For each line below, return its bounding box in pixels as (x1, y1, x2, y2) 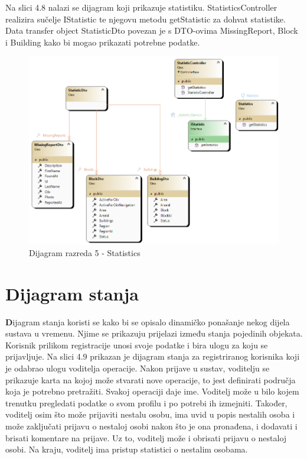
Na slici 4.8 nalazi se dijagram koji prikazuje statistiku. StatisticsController (5, 1, 277, 13)
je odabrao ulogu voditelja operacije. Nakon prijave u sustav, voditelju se (5, 361, 270, 374)
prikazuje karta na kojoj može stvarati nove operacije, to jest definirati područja (5, 373, 296, 386)
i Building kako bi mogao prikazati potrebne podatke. (5, 35, 200, 48)
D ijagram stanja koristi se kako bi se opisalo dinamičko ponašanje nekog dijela (5, 315, 290, 328)
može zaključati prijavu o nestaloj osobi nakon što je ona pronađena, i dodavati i (5, 419, 298, 432)
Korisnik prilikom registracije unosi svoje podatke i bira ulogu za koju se (5, 338, 268, 351)
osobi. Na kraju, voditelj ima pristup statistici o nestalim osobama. (5, 443, 248, 455)
